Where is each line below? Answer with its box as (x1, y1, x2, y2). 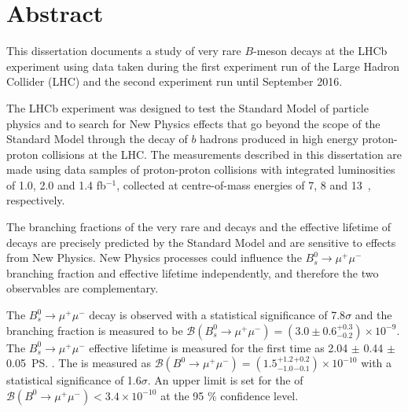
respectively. (6, 192, 65, 208)
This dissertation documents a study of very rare (6, 42, 241, 59)
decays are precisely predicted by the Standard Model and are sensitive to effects (6, 234, 396, 250)
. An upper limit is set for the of (147, 372, 303, 388)
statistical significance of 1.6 (6, 372, 142, 388)
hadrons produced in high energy (200, 131, 358, 147)
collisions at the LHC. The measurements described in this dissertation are (42, 145, 402, 162)
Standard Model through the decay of (6, 131, 188, 147)
